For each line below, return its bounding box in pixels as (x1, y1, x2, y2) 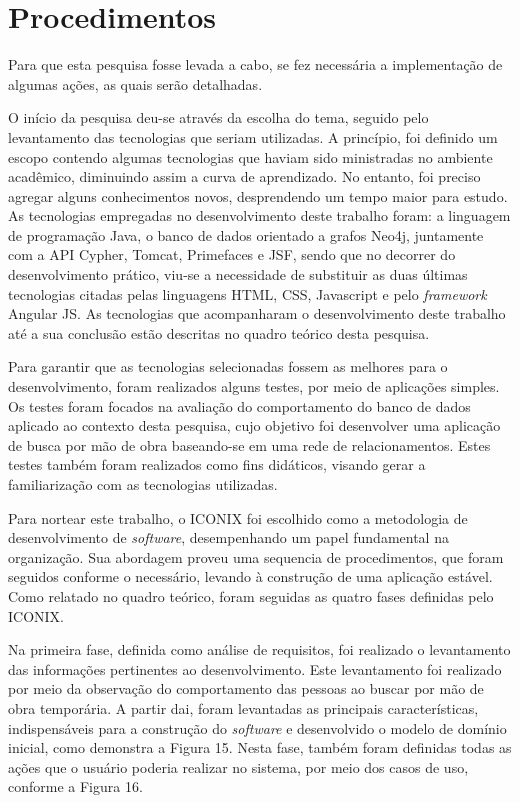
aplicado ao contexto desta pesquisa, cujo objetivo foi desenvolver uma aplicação (8, 415, 501, 436)
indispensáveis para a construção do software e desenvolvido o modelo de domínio (8, 717, 507, 738)
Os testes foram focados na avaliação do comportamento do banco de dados (8, 395, 471, 416)
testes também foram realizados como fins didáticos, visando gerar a (8, 454, 426, 475)
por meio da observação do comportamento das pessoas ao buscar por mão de (8, 678, 484, 699)
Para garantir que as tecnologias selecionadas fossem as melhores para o (8, 356, 448, 377)
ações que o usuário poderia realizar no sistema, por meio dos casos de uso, (8, 756, 469, 777)
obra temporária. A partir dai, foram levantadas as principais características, (8, 697, 479, 718)
